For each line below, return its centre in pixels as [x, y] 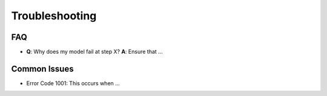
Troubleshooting [54, 16]
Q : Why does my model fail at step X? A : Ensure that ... [94, 52]
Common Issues [42, 69]
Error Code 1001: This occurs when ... [73, 83]
